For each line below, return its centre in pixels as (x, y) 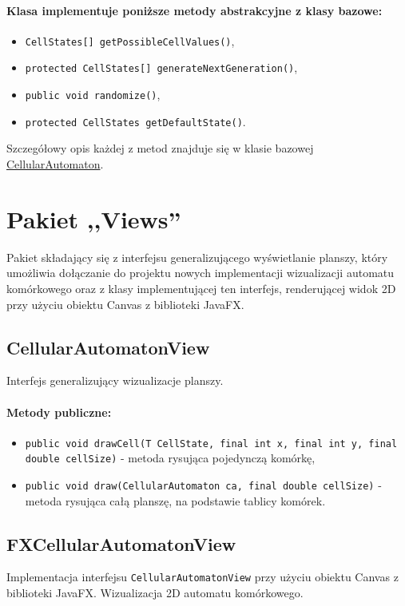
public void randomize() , (93, 95)
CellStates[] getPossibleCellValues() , (130, 40)
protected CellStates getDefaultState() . (135, 121)
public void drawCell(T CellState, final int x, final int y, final (211, 444)
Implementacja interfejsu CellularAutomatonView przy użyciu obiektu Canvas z (202, 577)
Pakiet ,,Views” (94, 218)
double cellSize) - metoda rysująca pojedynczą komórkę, (170, 458)
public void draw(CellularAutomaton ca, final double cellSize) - (203, 485)
